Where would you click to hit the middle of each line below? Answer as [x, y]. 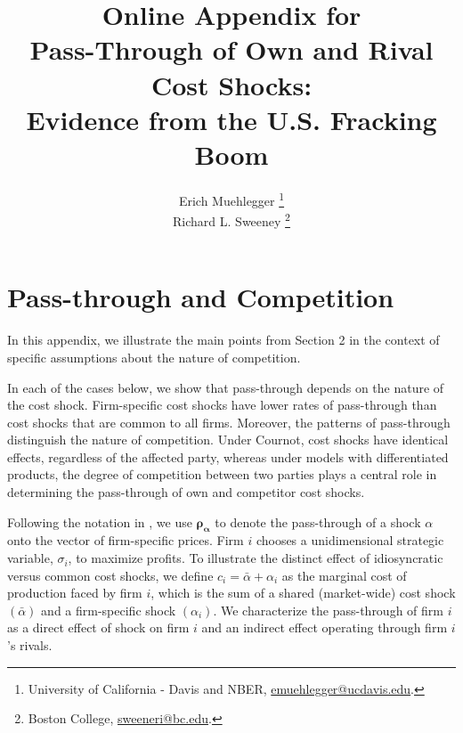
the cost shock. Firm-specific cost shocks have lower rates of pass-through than [222, 405]
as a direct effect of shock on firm [98, 627]
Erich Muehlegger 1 [231, 199]
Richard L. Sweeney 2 [231, 220]
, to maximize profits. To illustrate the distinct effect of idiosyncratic [256, 558]
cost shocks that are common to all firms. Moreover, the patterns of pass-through [229, 422]
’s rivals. [30, 645]
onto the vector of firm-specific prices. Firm [126, 540]
